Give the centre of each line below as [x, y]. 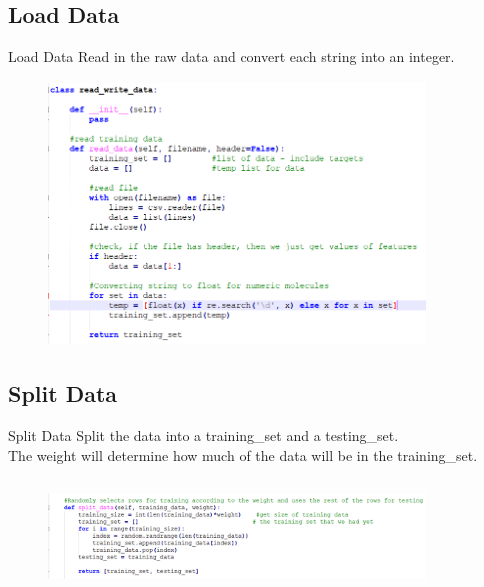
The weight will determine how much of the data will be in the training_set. [243, 454]
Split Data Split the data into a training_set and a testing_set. [203, 435]
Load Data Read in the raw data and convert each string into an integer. [231, 56]
